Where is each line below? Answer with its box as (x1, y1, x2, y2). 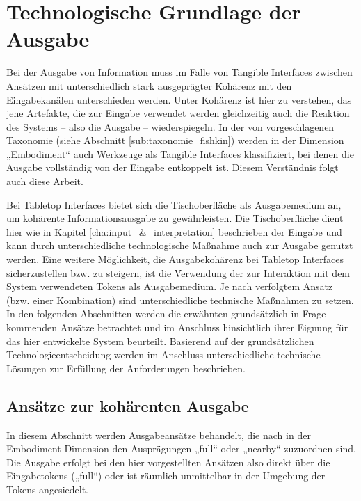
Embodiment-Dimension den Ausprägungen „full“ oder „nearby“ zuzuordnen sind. (6, 441, 356, 456)
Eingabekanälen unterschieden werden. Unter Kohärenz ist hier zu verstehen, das (6, 92, 352, 106)
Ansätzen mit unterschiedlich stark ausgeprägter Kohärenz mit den (6, 78, 292, 93)
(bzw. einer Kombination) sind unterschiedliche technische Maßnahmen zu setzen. (6, 292, 354, 307)
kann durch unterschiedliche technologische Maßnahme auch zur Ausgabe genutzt (6, 238, 353, 253)
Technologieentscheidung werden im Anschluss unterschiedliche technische (6, 347, 321, 362)
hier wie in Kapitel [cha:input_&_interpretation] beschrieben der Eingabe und (6, 224, 342, 239)
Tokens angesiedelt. (6, 482, 88, 496)
